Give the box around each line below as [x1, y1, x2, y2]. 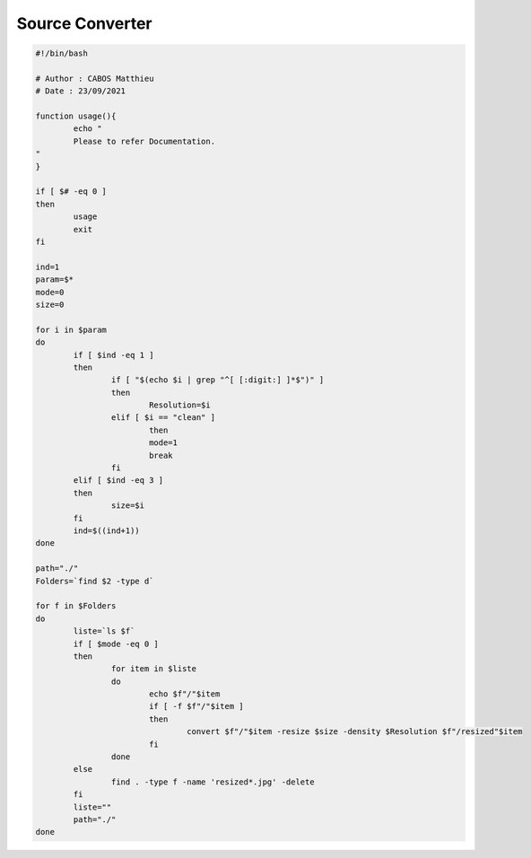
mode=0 [35, 287, 65, 297]
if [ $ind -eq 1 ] [73, 350, 154, 360]
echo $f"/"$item [148, 689, 221, 699]
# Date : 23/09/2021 [35, 86, 126, 96]
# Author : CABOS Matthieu [35, 73, 154, 83]
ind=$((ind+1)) [73, 525, 141, 536]
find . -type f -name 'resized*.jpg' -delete [110, 776, 315, 787]
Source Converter [16, 13, 152, 33]
